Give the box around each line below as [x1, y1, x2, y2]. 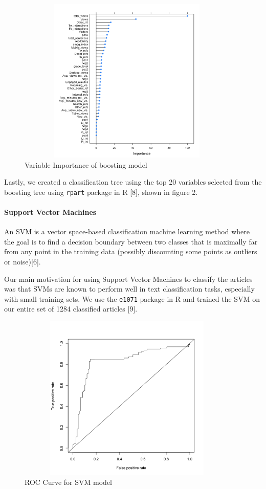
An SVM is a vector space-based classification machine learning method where [4, 226, 250, 237]
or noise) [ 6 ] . [4, 256, 41, 267]
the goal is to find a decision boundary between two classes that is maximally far [4, 236, 258, 247]
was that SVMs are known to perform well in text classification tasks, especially [4, 283, 255, 294]
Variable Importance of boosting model [25, 159, 147, 170]
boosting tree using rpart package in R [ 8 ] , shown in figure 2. [4, 186, 198, 197]
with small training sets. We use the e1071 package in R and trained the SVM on [4, 293, 260, 304]
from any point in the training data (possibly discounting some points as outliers [4, 246, 257, 257]
